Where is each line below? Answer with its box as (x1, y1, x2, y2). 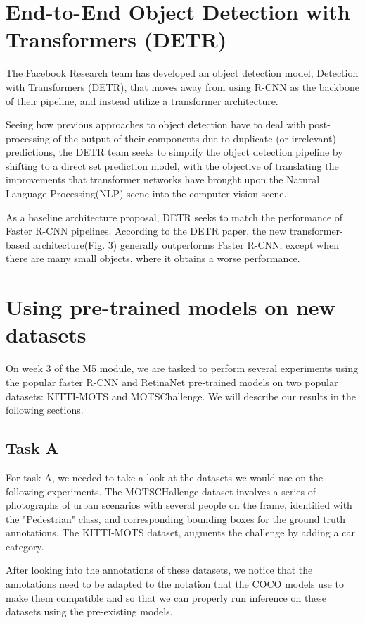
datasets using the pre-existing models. (6, 604, 173, 619)
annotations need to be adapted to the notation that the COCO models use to (6, 576, 344, 591)
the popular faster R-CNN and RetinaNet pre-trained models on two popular (6, 374, 338, 389)
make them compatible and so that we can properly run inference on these (6, 590, 327, 605)
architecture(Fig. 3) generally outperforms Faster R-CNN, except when (32, 237, 339, 252)
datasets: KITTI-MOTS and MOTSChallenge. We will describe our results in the (6, 388, 356, 403)
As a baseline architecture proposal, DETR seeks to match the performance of (6, 209, 343, 224)
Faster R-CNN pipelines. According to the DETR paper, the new (6, 223, 287, 238)
